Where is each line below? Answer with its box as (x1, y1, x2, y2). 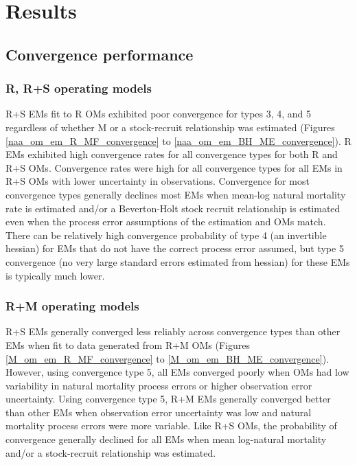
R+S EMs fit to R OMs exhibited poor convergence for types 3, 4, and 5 (5, 106, 312, 121)
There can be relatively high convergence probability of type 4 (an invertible (5, 227, 327, 242)
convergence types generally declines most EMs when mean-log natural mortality (5, 187, 346, 201)
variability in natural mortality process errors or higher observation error (5, 378, 312, 392)
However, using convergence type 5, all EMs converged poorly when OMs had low (5, 365, 349, 379)
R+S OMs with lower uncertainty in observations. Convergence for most (5, 174, 310, 188)
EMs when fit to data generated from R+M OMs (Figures (5, 337, 250, 352)
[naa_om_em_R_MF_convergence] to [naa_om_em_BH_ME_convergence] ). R (5, 133, 352, 148)
